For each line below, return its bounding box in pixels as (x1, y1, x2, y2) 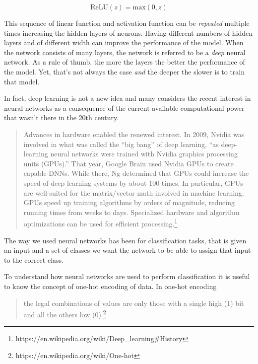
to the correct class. (4, 254, 64, 265)
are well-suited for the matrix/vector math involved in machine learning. (23, 187, 244, 198)
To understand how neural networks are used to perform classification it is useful (4, 271, 250, 282)
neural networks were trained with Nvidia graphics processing (50, 148, 238, 159)
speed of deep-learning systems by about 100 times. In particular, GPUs (23, 177, 243, 188)
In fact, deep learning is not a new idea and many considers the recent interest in (4, 93, 251, 103)
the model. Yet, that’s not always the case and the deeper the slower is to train (4, 66, 245, 76)
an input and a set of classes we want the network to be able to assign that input (4, 245, 251, 255)
